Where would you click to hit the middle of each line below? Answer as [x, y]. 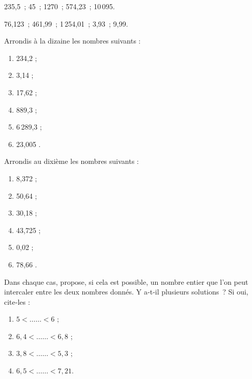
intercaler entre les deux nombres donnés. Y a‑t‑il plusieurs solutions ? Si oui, [126, 292]
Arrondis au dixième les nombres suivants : [71, 161]
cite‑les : [17, 301]
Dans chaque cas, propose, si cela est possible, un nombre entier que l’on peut [126, 281]
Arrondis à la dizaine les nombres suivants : [72, 41]
